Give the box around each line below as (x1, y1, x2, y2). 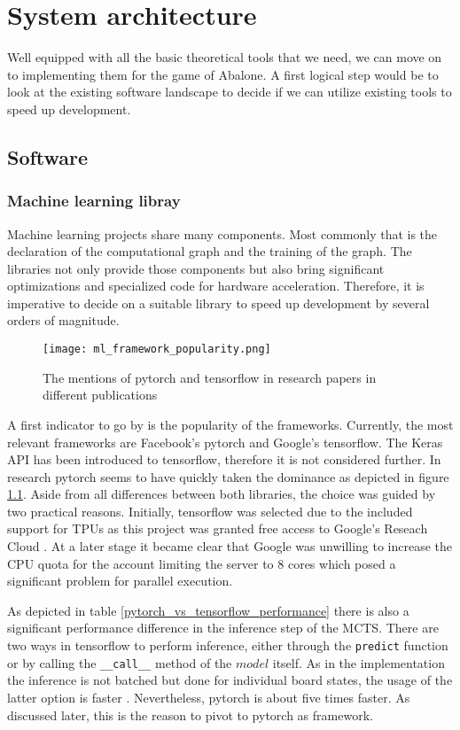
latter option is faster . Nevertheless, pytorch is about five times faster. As (7, 687, 410, 706)
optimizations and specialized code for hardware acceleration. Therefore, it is (7, 276, 425, 295)
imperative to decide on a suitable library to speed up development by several (7, 293, 430, 312)
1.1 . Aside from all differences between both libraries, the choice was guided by (7, 485, 436, 503)
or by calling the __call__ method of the (7, 653, 232, 672)
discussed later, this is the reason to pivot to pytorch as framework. (7, 705, 373, 724)
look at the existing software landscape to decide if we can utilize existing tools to (7, 82, 452, 101)
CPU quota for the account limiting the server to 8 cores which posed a (7, 554, 396, 572)
